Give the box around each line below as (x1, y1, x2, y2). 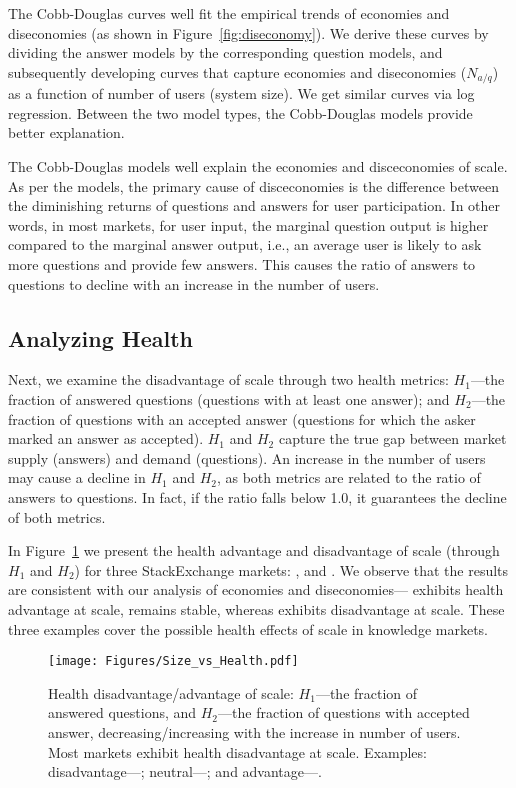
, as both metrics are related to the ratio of (216, 467, 481, 488)
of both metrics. (8, 506, 106, 527)
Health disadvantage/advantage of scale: (48, 682, 294, 703)
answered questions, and (48, 702, 197, 723)
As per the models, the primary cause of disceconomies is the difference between (8, 175, 499, 196)
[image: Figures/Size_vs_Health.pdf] (48, 654, 299, 669)
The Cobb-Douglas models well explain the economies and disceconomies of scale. (8, 156, 508, 177)
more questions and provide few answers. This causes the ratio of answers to (8, 253, 476, 274)
